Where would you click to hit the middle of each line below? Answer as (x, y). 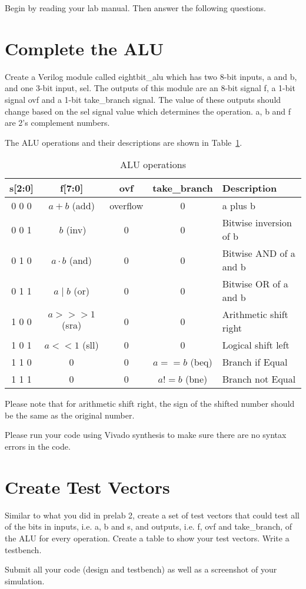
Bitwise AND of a (259, 253)
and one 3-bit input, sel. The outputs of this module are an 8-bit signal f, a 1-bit (150, 88)
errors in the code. (38, 446)
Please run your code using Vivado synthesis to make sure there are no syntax (146, 435)
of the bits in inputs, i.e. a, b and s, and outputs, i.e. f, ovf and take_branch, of (149, 526)
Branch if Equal (255, 362)
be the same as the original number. (70, 415)
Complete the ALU (84, 48)
